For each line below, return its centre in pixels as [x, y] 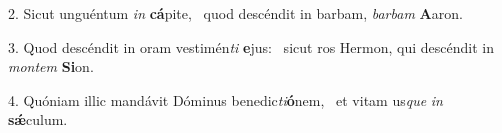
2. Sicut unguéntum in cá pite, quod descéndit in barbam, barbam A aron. [235, 13]
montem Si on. [51, 66]
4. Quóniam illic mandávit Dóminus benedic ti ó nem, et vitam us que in [225, 99]
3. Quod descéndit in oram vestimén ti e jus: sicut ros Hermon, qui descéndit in [251, 46]
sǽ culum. [38, 119]
